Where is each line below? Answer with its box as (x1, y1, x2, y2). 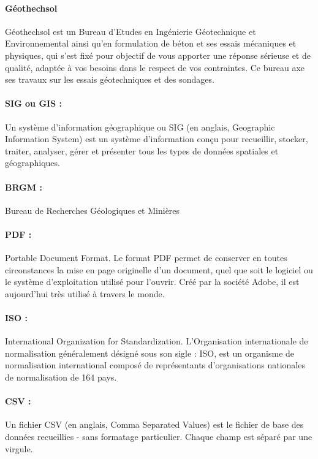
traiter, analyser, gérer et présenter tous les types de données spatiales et (5, 144, 279, 157)
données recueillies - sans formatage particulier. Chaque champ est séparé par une (5, 430, 312, 443)
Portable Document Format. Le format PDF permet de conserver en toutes (5, 251, 287, 264)
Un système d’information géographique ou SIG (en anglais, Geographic (5, 120, 275, 133)
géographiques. (5, 156, 60, 169)
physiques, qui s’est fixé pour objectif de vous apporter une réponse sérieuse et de (5, 48, 311, 61)
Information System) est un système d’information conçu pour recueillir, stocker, (5, 132, 308, 145)
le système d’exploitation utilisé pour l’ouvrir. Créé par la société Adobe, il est (5, 275, 300, 288)
